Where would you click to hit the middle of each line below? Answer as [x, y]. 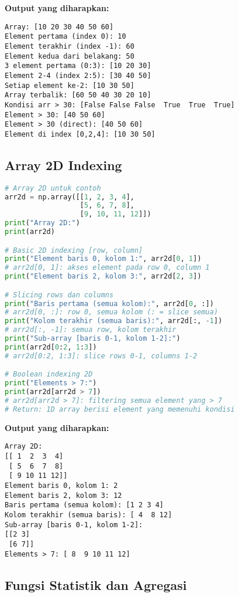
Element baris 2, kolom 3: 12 [63, 495]
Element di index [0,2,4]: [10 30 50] [80, 134]
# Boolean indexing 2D [49, 374]
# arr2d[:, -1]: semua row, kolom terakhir [91, 330]
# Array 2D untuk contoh [53, 188]
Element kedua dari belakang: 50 [70, 56]
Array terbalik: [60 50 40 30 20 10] [78, 95]
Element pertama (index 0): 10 [65, 37]
